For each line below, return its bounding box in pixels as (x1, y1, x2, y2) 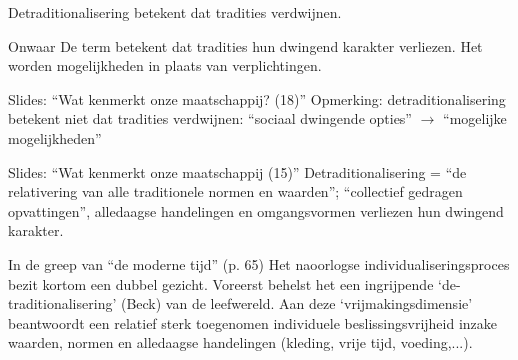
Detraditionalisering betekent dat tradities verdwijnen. (8, 2, 342, 22)
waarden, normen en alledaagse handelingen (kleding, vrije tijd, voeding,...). (8, 332, 473, 353)
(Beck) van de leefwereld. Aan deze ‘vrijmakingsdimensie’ (120, 293, 473, 314)
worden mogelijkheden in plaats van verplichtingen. (8, 55, 322, 76)
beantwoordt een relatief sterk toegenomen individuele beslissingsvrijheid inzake (8, 312, 498, 333)
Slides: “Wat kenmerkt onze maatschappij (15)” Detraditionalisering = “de (8, 161, 467, 182)
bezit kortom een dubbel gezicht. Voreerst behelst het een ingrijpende (8, 273, 434, 294)
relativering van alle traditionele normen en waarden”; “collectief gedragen (8, 181, 463, 202)
